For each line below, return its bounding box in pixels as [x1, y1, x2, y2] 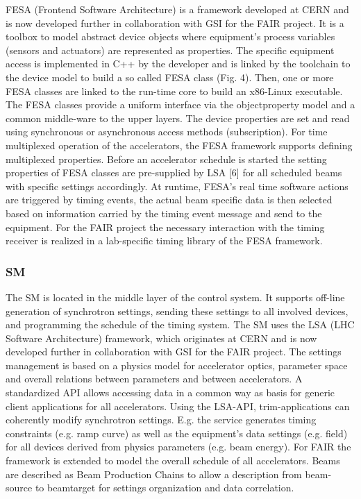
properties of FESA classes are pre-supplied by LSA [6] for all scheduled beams [6, 165, 342, 180]
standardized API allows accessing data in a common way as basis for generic [6, 385, 335, 400]
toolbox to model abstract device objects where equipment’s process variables [6, 29, 335, 44]
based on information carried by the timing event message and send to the [6, 205, 322, 220]
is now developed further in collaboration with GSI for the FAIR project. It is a [6, 15, 344, 30]
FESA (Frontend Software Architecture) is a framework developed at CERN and [6, 2, 349, 16]
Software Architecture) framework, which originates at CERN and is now [6, 330, 317, 345]
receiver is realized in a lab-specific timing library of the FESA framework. [6, 233, 323, 248]
